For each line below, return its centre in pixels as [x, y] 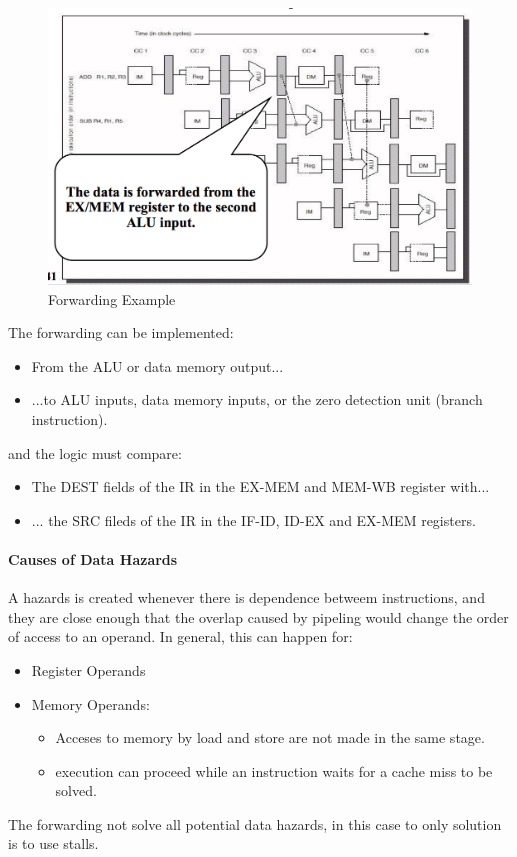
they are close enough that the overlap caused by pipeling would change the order [258, 616]
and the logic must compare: [95, 452]
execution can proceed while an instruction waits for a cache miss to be [274, 770]
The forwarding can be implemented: [121, 332]
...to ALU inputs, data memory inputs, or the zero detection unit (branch [257, 399]
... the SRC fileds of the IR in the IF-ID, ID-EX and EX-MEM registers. [253, 519]
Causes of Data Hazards [93, 558]
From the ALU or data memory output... [157, 365]
